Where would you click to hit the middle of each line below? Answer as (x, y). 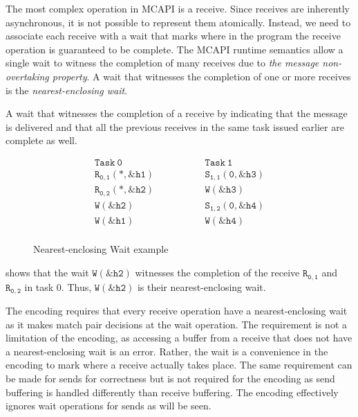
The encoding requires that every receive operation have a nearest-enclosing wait (177, 310)
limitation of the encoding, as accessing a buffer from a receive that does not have (179, 338)
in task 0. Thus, (58, 286)
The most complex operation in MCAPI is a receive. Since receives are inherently (178, 8)
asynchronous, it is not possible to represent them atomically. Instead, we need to (178, 22)
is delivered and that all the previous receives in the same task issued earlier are (175, 126)
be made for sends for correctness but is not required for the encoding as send (170, 378)
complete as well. (41, 140)
